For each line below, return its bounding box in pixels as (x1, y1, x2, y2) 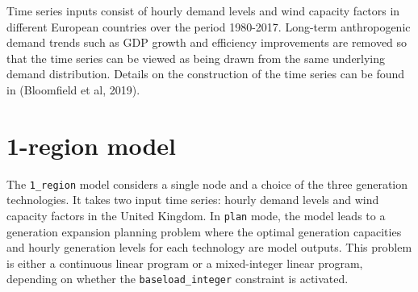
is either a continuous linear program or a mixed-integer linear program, (6, 254, 363, 271)
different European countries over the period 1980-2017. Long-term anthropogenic (6, 18, 411, 35)
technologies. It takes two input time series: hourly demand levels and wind (6, 191, 379, 208)
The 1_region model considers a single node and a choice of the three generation (6, 175, 408, 192)
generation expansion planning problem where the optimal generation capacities (6, 223, 402, 240)
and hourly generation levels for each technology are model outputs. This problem (6, 239, 412, 256)
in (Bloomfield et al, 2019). (6, 81, 140, 98)
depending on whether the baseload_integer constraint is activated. (6, 270, 349, 287)
